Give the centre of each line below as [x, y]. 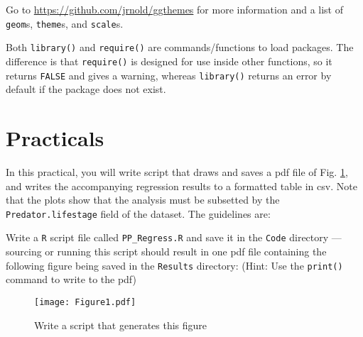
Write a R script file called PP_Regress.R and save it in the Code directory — [174, 237]
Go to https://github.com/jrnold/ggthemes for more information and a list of [174, 9]
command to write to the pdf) [71, 279]
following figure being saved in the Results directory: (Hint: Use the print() [174, 265]
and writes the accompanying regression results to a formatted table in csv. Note [181, 186]
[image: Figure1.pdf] [85, 302]
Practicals [55, 138]
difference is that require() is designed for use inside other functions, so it [169, 61]
